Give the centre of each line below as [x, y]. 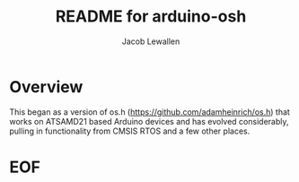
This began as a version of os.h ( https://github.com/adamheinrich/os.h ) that [149, 112]
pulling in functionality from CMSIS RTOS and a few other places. [130, 131]
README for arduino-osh [151, 17]
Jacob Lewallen [151, 41]
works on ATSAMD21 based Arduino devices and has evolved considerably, [149, 121]
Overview [46, 87]
